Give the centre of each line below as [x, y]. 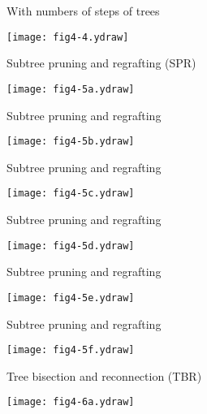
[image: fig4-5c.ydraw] [71, 194]
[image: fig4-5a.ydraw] [71, 89]
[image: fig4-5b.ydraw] [71, 142]
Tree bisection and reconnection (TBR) [104, 375]
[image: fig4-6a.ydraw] [71, 402]
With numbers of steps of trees [83, 11]
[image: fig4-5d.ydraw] [71, 246]
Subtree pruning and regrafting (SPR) [101, 63]
